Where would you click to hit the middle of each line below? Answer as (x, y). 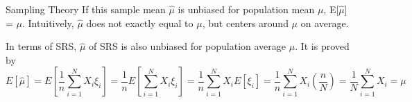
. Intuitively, (48, 23)
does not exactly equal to (140, 23)
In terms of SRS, (41, 46)
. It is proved (322, 46)
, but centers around (245, 23)
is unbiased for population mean (246, 9)
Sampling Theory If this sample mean (86, 9)
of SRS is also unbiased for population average (187, 46)
